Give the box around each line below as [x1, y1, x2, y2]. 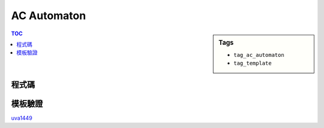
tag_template [233, 60, 272, 67]
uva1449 [11, 114, 32, 121]
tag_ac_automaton [233, 51, 284, 58]
